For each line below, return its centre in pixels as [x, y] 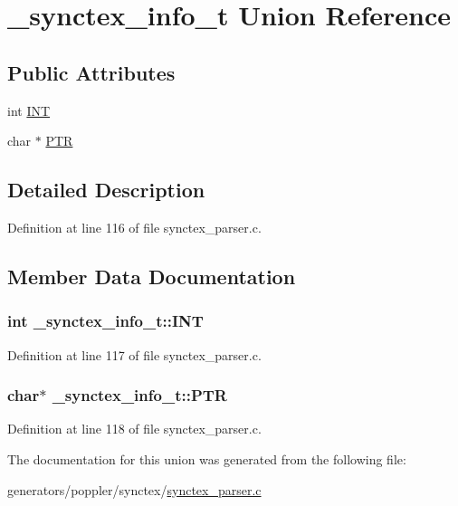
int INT [29, 110]
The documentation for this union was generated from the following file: [207, 458]
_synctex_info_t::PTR [139, 395]
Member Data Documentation [152, 276]
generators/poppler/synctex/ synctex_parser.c [134, 489]
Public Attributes [91, 72]
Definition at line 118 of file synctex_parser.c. [134, 429]
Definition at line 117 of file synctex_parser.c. [134, 354]
